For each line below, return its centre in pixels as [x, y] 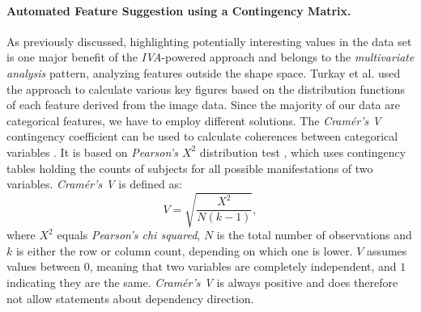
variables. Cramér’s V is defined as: [94, 184]
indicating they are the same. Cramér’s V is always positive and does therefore [202, 282]
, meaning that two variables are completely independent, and [243, 266]
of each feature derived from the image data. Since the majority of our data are [203, 105]
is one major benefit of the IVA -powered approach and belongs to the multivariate [210, 57]
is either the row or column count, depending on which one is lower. [184, 250]
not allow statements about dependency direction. [130, 298]
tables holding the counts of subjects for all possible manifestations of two [190, 168]
